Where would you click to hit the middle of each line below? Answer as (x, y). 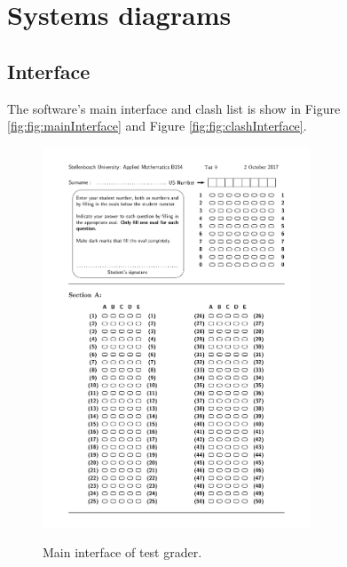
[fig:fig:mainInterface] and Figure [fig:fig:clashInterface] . (157, 126)
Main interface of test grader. (122, 552)
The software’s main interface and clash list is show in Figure (174, 108)
